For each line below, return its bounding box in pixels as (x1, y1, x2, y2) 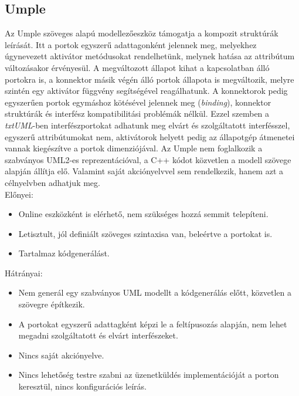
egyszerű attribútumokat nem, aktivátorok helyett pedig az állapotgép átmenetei (5, 130, 295, 143)
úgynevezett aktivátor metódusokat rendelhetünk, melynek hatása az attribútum (5, 50, 295, 62)
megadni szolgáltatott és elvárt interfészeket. (18, 329, 178, 341)
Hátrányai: (5, 266, 43, 279)
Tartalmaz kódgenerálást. (18, 247, 110, 259)
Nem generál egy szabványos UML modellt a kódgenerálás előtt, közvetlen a (18, 286, 291, 299)
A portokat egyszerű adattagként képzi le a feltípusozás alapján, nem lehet (18, 317, 287, 330)
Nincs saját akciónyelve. (18, 348, 104, 361)
